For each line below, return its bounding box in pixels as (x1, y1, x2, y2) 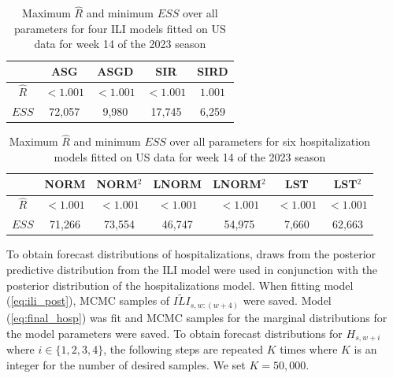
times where (280, 340, 338, 357)
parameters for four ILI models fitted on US (13, 20, 226, 36)
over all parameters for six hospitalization (169, 133, 370, 150)
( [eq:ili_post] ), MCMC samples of (6, 292, 170, 309)
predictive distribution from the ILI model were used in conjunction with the (6, 261, 378, 277)
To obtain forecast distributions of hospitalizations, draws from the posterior (6, 246, 376, 262)
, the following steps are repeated (103, 340, 263, 357)
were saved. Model (243, 292, 332, 309)
